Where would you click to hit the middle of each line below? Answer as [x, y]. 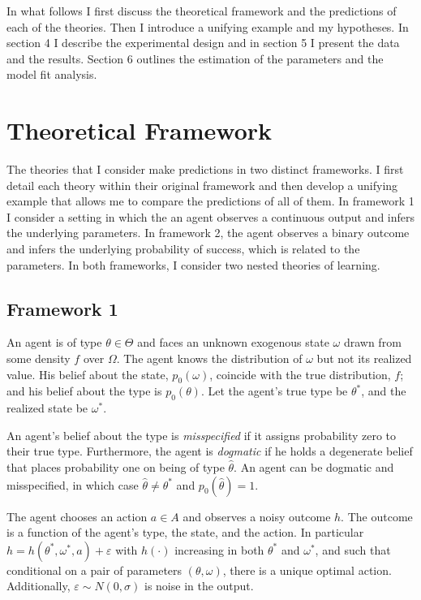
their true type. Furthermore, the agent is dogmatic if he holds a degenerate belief [210, 451]
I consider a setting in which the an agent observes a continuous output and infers [211, 216]
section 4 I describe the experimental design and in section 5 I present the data [203, 43]
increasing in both [219, 549]
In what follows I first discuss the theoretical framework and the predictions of [202, 11]
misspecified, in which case [73, 484]
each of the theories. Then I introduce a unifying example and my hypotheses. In [208, 26]
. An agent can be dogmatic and [314, 467]
